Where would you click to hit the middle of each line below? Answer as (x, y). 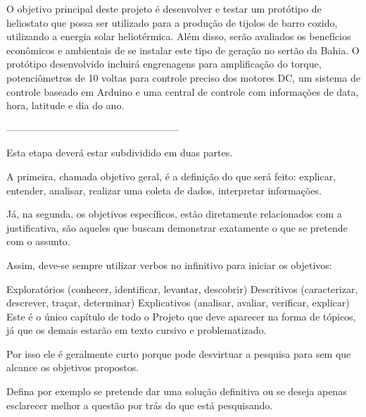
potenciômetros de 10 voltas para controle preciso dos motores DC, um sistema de (183, 77)
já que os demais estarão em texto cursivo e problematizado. (137, 330)
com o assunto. (38, 241)
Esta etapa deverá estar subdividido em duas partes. (120, 153)
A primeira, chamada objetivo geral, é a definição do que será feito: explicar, (171, 176)
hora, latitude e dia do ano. (65, 105)
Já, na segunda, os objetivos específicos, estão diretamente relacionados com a (174, 214)
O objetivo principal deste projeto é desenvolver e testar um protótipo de (164, 8)
